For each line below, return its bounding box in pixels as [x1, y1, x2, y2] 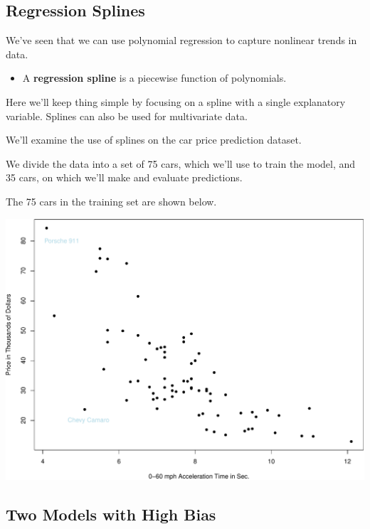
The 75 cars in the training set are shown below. [6, 193, 217, 208]
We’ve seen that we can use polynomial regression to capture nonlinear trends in [6, 33, 357, 48]
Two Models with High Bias [6, 503, 216, 525]
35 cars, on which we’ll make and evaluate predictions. [6, 170, 243, 185]
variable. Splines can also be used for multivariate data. [6, 108, 248, 123]
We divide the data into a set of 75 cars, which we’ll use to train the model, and [6, 156, 356, 171]
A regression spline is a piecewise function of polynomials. [22, 70, 287, 85]
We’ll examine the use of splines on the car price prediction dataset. [6, 132, 302, 147]
